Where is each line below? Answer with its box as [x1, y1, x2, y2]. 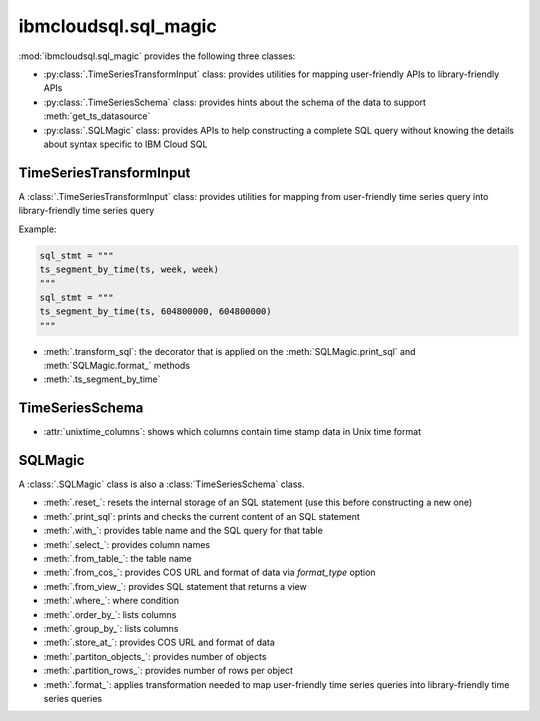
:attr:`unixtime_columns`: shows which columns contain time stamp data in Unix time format [43, 426, 422, 438]
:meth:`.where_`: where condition [43, 595, 180, 607]
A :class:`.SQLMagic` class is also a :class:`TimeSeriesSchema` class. [18, 478, 305, 490]
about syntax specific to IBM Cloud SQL [43, 138, 208, 150]
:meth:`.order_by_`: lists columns [43, 608, 177, 620]
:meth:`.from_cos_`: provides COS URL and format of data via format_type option [43, 566, 376, 579]
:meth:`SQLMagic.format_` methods [43, 359, 190, 371]
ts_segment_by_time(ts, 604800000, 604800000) [39, 306, 272, 317]
